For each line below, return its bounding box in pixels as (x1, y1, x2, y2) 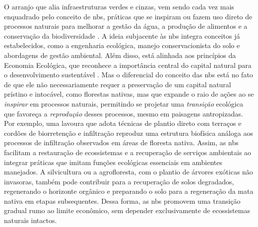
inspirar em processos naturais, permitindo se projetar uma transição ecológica (4, 98, 243, 109)
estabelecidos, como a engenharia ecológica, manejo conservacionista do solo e (4, 40, 240, 51)
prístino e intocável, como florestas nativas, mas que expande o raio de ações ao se (4, 89, 254, 99)
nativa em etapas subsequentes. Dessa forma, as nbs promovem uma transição (4, 195, 241, 206)
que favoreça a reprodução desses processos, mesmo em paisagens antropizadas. (4, 108, 243, 118)
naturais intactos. (4, 215, 57, 226)
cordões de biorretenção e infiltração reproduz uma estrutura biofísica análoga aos (4, 127, 253, 138)
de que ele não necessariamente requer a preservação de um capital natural (4, 79, 231, 89)
